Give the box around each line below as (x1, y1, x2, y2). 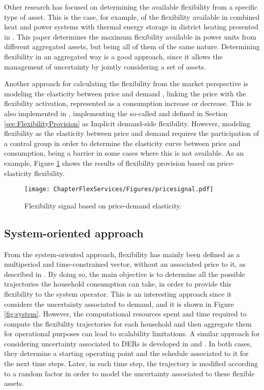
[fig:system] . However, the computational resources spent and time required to (4, 308, 247, 319)
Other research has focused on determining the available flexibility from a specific (4, 2, 258, 12)
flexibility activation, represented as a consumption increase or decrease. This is (4, 98, 252, 109)
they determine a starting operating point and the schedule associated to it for (4, 348, 249, 359)
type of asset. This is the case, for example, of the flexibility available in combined (4, 11, 260, 22)
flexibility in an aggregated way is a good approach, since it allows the (4, 51, 223, 61)
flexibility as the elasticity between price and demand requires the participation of (4, 128, 259, 138)
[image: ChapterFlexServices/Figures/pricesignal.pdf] (24, 186, 214, 193)
